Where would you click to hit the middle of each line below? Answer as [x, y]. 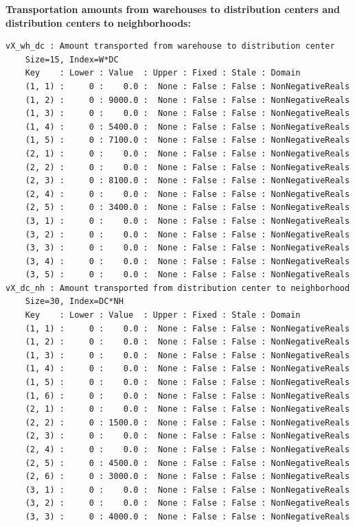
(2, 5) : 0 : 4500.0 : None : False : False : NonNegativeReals [187, 463]
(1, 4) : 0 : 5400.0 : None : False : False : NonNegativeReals [187, 127]
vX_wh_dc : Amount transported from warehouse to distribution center [170, 46]
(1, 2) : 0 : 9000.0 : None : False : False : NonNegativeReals [187, 100]
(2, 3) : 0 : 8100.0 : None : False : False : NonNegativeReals [187, 181]
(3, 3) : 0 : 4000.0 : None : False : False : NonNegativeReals [187, 516]
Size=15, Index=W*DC [72, 59]
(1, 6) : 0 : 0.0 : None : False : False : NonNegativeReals [187, 396]
